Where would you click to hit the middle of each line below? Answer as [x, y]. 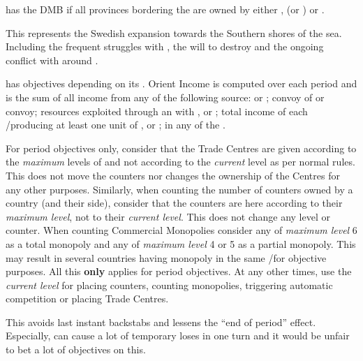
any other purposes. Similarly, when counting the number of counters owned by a [179, 189]
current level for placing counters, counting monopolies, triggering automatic [169, 285]
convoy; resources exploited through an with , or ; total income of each [157, 111]
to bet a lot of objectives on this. [76, 349]
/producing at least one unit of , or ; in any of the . [116, 125]
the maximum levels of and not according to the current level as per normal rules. [180, 162]
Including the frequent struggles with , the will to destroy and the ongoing [165, 46]
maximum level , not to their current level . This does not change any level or [168, 216]
